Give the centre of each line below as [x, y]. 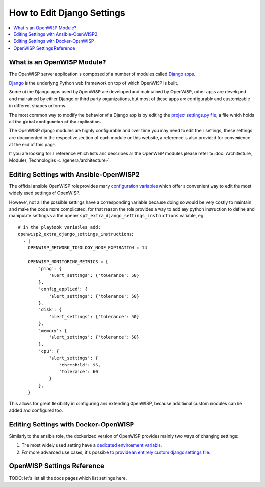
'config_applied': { [63, 289]
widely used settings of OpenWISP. [45, 193]
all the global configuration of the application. [55, 122]
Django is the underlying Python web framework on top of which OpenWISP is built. [94, 83]
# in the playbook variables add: [59, 227]
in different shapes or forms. [38, 106]
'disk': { [50, 310]
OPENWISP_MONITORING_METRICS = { [68, 261]
